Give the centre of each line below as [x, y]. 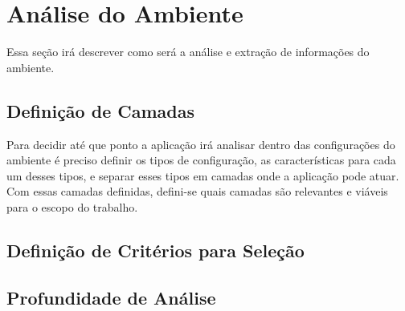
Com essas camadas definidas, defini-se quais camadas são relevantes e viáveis [197, 191]
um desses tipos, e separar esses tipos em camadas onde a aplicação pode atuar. [203, 175]
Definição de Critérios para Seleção [155, 250]
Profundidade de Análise [111, 297]
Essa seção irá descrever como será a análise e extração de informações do [188, 52]
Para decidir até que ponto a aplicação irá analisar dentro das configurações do [201, 144]
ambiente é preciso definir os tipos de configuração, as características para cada [201, 160]
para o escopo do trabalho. [72, 206]
